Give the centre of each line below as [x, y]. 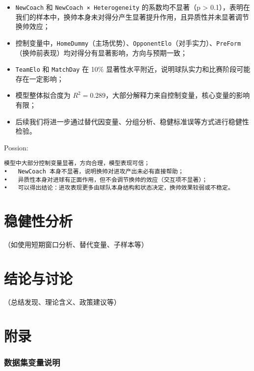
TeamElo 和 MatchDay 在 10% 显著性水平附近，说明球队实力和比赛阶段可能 [133, 69]
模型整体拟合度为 [43, 95]
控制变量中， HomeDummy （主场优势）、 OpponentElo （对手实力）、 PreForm [128, 43]
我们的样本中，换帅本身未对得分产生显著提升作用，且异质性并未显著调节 [132, 16]
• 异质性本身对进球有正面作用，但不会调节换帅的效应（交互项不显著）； [106, 180]
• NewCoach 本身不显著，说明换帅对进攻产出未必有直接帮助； [94, 171]
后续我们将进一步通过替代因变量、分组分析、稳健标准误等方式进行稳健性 [132, 121]
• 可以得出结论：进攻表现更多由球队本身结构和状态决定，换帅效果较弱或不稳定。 [119, 188]
